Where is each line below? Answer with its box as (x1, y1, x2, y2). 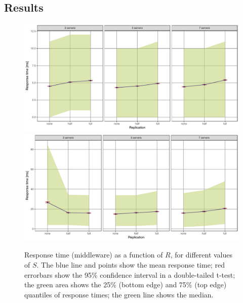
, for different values (170, 249, 233, 260)
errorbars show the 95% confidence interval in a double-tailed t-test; (24, 269, 235, 280)
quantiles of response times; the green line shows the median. (24, 289, 214, 299)
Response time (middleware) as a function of (24, 249, 163, 260)
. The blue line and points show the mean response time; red (36, 259, 225, 270)
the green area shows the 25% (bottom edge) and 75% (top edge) (24, 279, 227, 290)
